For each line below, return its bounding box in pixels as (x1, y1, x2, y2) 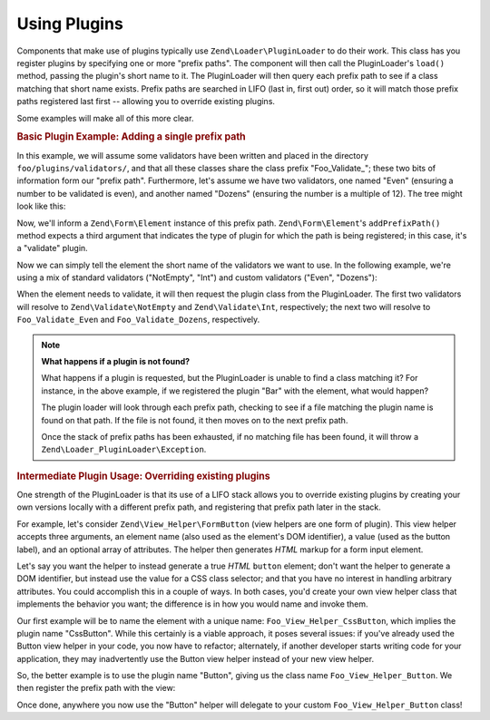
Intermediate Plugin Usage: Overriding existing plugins (16, 470, 271, 482)
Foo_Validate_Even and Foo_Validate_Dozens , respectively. (16, 314, 260, 326)
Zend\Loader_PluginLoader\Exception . (41, 444, 207, 455)
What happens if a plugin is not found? (41, 356, 191, 367)
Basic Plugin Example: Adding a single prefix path (16, 131, 247, 143)
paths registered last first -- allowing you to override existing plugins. (16, 96, 276, 107)
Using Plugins (16, 14, 124, 34)
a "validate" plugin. (16, 243, 88, 254)
